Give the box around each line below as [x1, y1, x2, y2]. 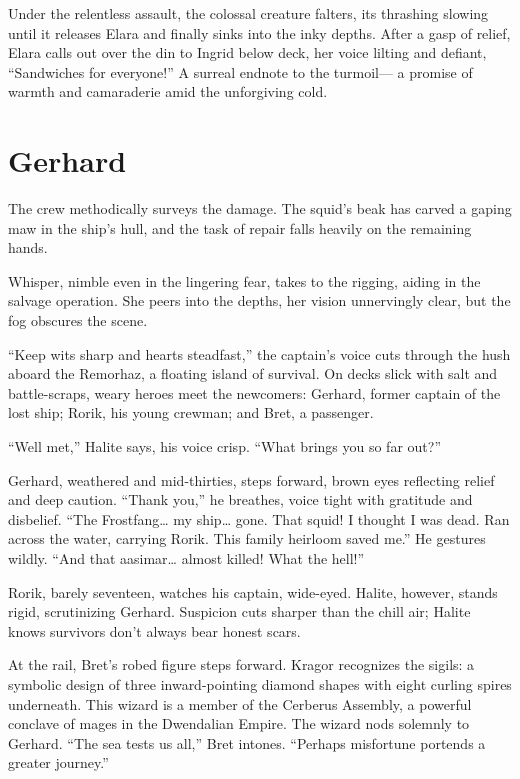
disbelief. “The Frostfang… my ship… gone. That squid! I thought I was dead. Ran [8, 508, 510, 529]
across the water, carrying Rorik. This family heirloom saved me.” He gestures [8, 528, 486, 549]
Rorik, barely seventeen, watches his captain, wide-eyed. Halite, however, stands [8, 581, 498, 602]
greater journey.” [8, 752, 109, 773]
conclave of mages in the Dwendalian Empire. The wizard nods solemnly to [8, 713, 470, 734]
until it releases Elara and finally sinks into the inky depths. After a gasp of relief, [8, 22, 511, 43]
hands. [8, 237, 48, 258]
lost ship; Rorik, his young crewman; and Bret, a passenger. [8, 402, 374, 423]
